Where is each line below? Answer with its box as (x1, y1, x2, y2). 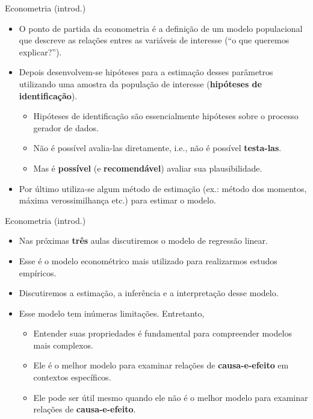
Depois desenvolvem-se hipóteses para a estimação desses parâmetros (19, 66, 273, 78)
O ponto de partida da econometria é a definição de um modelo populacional (19, 22, 303, 34)
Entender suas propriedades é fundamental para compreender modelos (33, 327, 292, 340)
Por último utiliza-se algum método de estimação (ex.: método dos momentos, (19, 182, 307, 194)
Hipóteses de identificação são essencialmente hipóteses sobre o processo (33, 110, 299, 122)
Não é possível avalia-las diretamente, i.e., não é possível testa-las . (33, 141, 282, 154)
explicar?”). (19, 45, 62, 58)
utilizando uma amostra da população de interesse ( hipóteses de (19, 77, 262, 90)
